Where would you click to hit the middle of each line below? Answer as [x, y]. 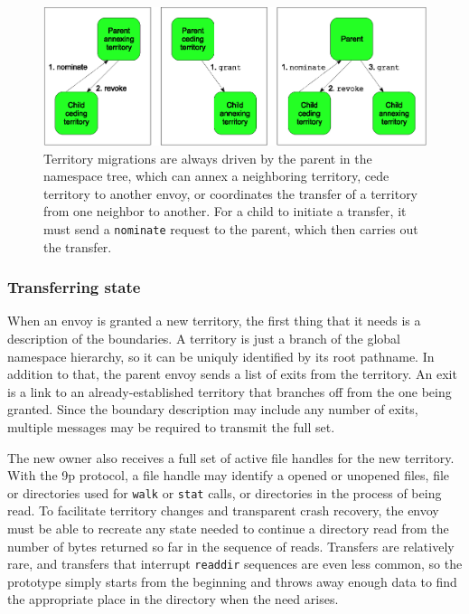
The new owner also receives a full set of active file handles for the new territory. [231, 457]
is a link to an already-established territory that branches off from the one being [230, 391]
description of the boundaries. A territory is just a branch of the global [204, 338]
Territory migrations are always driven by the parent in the [208, 158]
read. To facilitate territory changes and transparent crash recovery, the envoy [223, 510]
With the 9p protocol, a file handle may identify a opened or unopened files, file [229, 475]
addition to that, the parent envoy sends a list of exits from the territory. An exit [232, 374]
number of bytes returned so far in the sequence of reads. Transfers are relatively [231, 546]
